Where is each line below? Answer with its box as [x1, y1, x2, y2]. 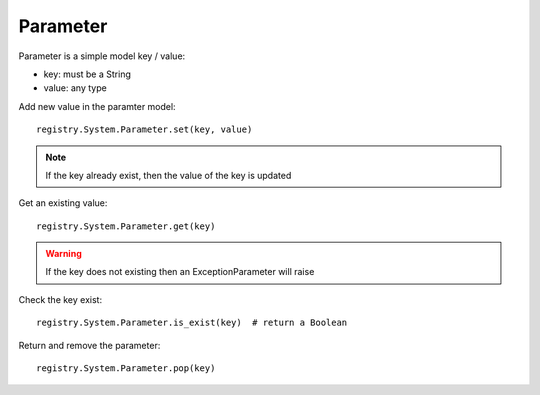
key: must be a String [43, 68, 132, 80]
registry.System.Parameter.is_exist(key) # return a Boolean [36, 317, 348, 329]
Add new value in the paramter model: [18, 100, 176, 112]
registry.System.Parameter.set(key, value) [36, 124, 253, 135]
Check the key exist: [18, 293, 103, 305]
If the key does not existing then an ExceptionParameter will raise [45, 266, 315, 278]
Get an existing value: [18, 197, 108, 209]
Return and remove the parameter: [18, 339, 161, 351]
